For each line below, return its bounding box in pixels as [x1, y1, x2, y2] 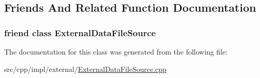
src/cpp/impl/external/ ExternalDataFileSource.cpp [4, 63, 166, 74]
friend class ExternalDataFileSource [4, 26, 156, 39]
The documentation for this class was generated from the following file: [4, 46, 228, 57]
